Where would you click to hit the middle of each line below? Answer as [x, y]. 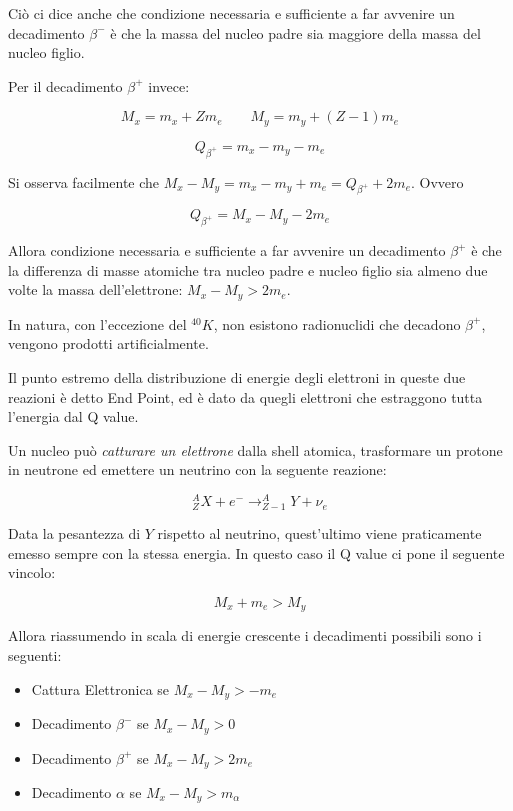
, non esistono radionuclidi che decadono [337, 323]
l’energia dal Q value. [73, 416]
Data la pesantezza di [74, 533]
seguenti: [35, 655]
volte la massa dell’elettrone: [95, 289]
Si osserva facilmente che [84, 181]
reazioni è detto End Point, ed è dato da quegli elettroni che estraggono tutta [245, 396]
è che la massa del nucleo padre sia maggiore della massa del [295, 32]
